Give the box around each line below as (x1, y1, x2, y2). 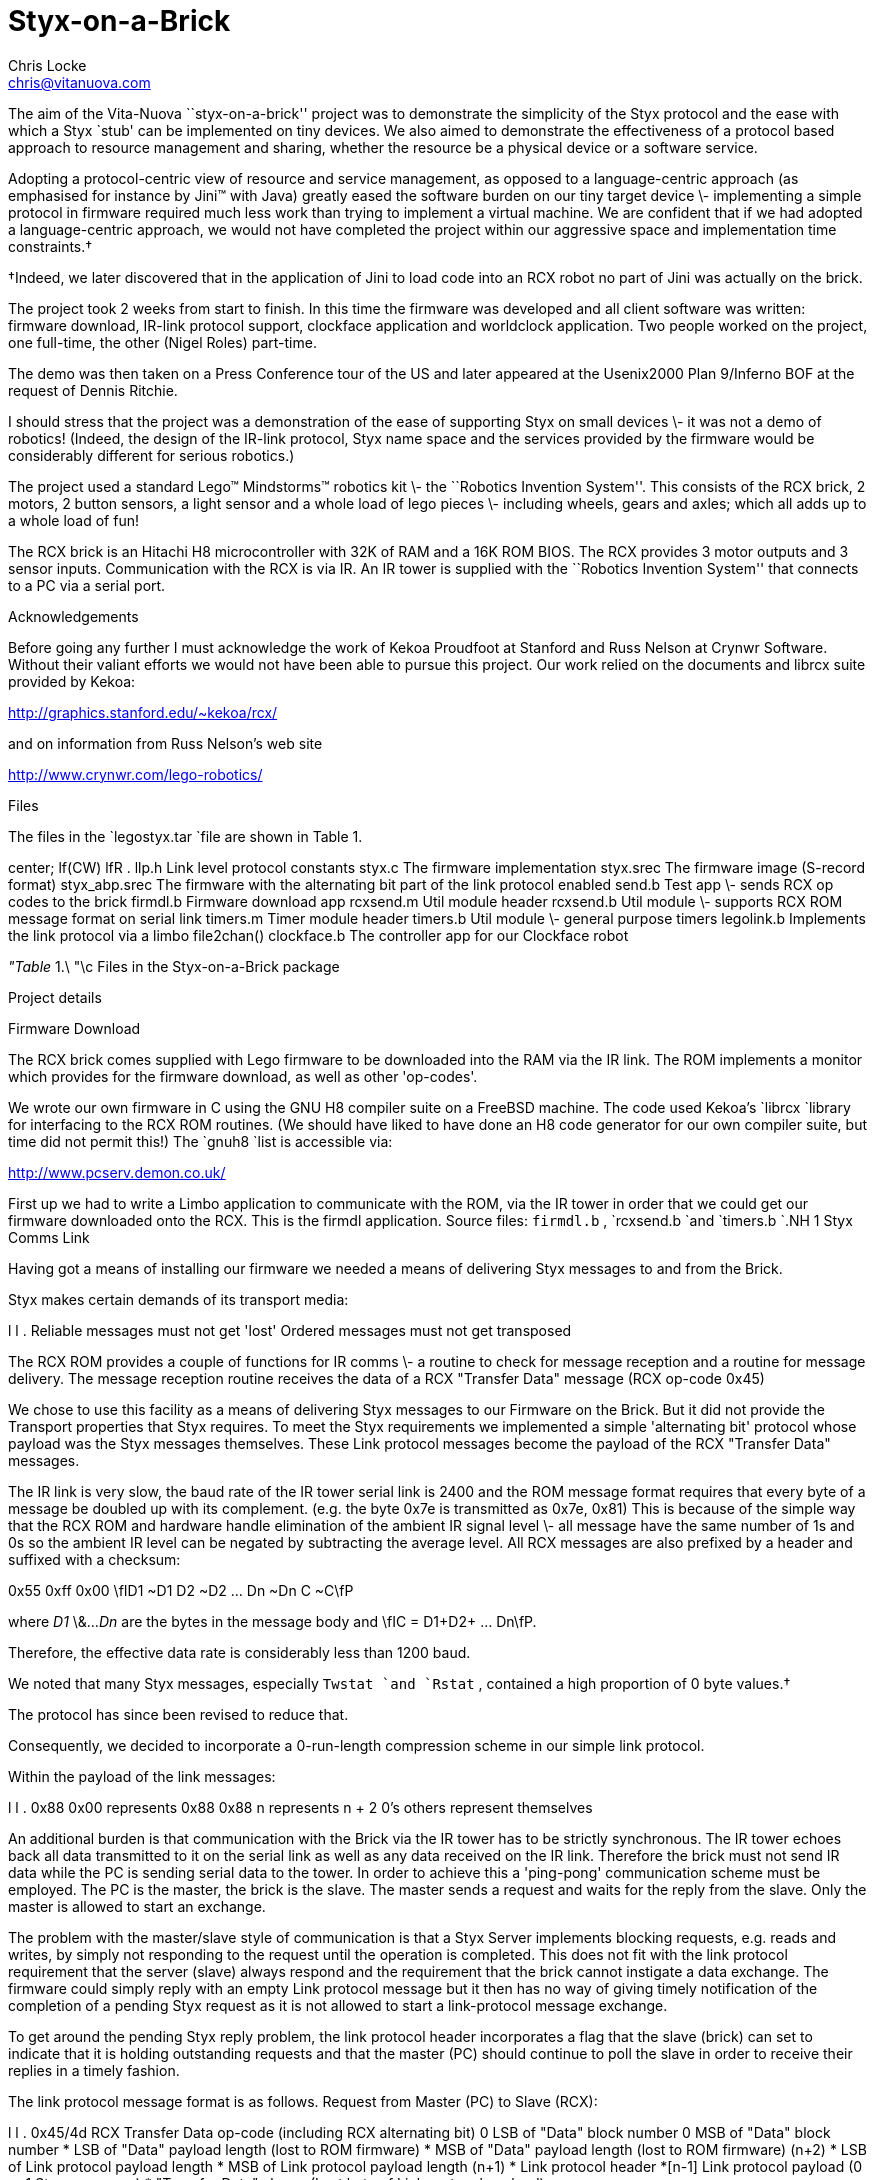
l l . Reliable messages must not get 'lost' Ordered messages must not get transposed (8, 1321, 572, 1339)
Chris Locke (8, 56, 87, 74)
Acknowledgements (8, 607, 139, 625)
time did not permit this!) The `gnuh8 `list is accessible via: (8, 1132, 393, 1150)
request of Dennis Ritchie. (8, 381, 178, 399)
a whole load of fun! (8, 511, 139, 529)
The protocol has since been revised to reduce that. (8, 1705, 349, 1723)
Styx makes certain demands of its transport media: (8, 1290, 349, 1308)
